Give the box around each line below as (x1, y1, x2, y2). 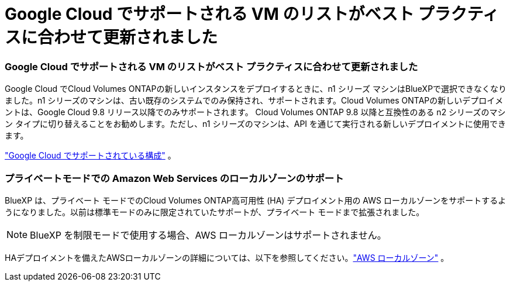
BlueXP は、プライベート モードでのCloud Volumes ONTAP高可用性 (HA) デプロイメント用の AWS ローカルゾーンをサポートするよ (5, 195, 506, 205)
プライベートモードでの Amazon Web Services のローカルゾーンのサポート (5, 172, 344, 184)
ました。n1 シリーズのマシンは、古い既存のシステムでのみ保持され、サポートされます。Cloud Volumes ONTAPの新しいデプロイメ (5, 95, 504, 106)
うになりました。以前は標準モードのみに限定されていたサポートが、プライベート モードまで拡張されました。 (5, 206, 425, 217)
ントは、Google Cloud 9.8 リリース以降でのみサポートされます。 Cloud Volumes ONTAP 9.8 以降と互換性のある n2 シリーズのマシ (5, 107, 506, 118)
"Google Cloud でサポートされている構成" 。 (5, 150, 176, 161)
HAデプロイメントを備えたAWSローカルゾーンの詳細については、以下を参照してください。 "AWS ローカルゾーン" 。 (5, 252, 449, 263)
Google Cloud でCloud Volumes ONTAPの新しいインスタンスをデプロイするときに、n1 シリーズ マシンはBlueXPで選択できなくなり (5, 84, 507, 94)
